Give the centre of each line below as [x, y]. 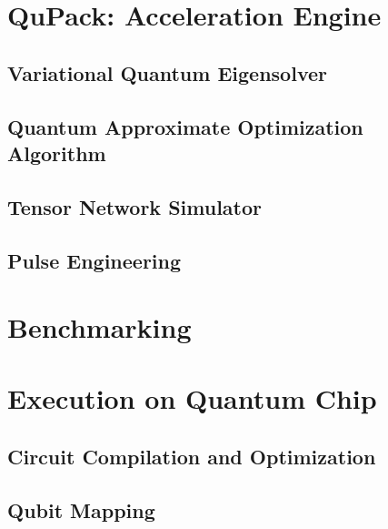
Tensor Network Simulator [134, 206]
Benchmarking [99, 327]
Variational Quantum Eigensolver [167, 72]
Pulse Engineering [95, 260]
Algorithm [57, 153]
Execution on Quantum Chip [192, 398]
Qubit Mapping [81, 509]
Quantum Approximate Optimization [185, 126]
